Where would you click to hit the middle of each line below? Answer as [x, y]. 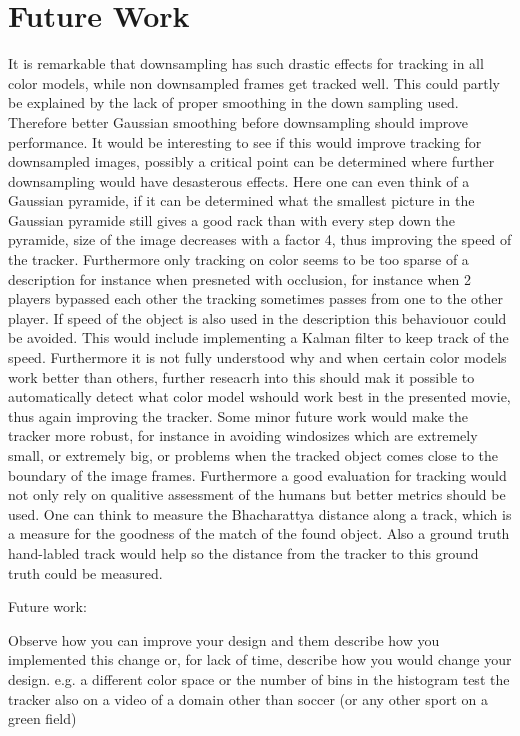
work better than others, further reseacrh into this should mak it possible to [241, 376]
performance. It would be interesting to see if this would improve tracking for [245, 141]
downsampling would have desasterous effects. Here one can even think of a [239, 180]
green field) [42, 718]
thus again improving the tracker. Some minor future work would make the [238, 415]
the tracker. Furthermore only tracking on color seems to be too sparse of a [238, 259]
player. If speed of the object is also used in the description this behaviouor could [257, 317]
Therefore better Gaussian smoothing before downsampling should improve [238, 121]
